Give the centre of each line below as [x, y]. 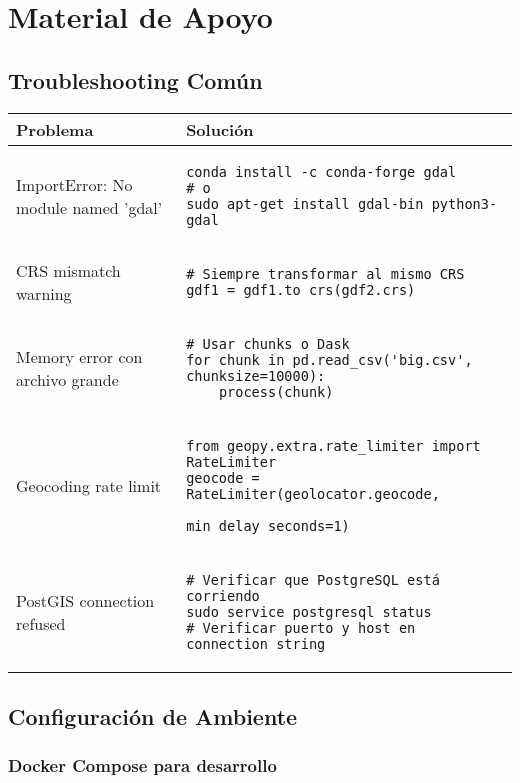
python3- [464, 203]
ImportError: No [74, 184]
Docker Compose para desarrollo [142, 765]
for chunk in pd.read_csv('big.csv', [329, 359]
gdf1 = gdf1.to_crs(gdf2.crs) [301, 289]
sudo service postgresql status [309, 611]
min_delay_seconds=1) [268, 525]
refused [41, 623]
